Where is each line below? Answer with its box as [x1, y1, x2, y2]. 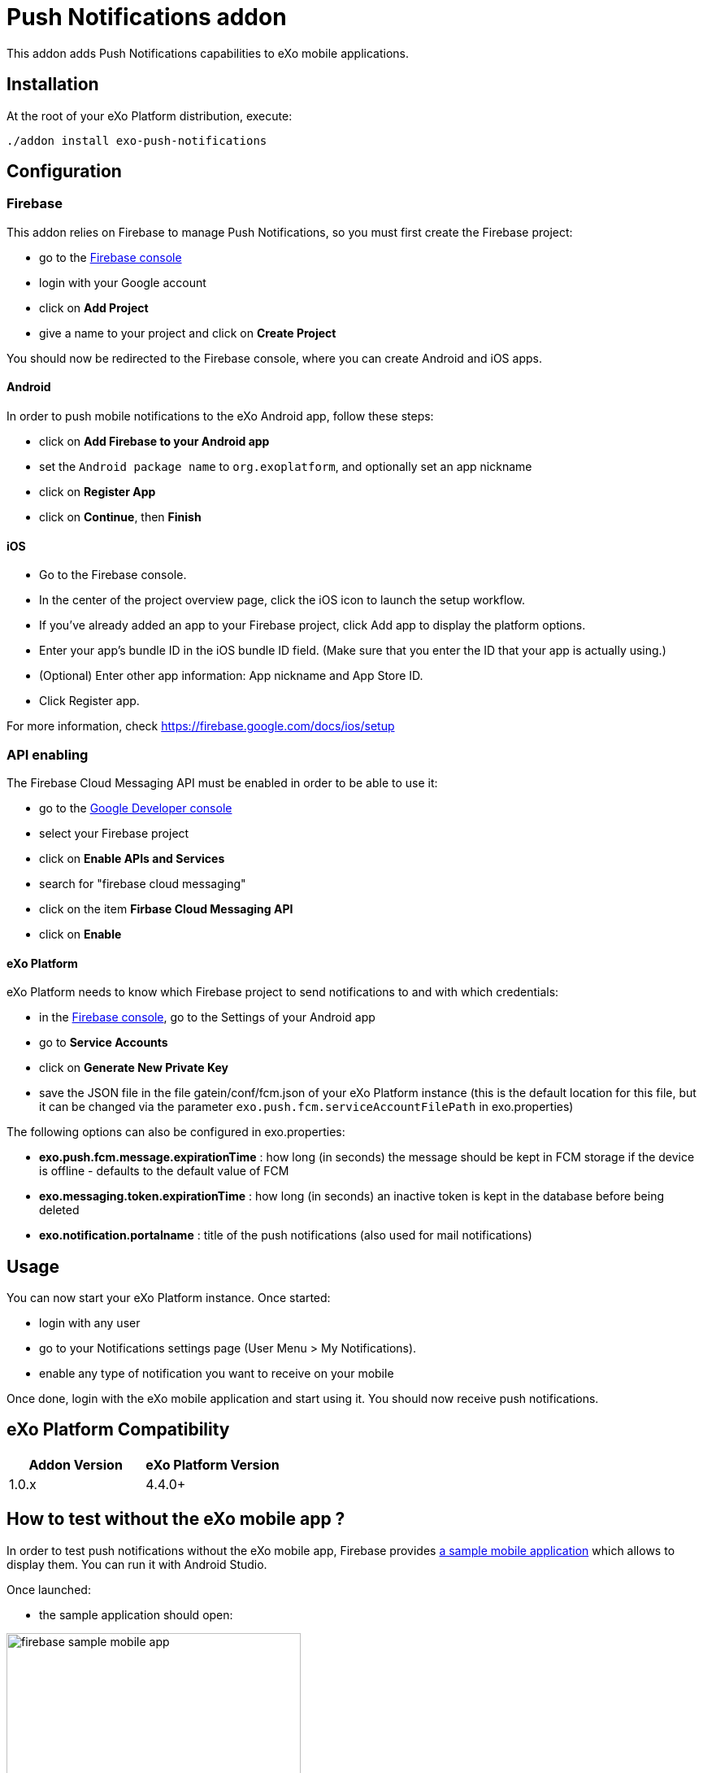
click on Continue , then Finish [39, 510, 202, 525]
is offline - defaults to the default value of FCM [39, 1164, 289, 1178]
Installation [7, 74, 99, 95]
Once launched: [7, 1582, 91, 1597]
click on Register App [39, 485, 156, 499]
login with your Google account [39, 275, 206, 290]
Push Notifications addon [7, 3, 287, 31]
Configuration [7, 161, 122, 182]
